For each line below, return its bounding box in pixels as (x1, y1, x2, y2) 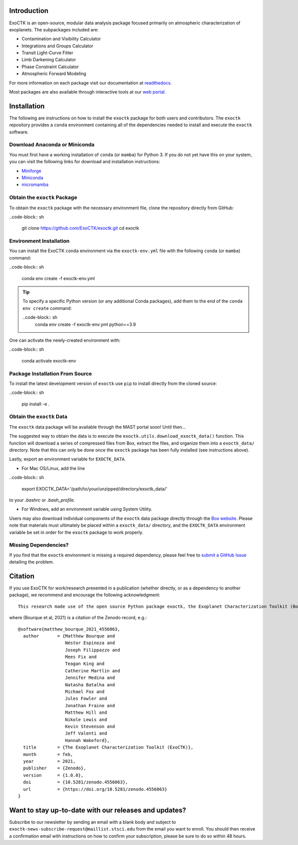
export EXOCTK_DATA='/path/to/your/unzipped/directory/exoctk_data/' (21, 485, 167, 492)
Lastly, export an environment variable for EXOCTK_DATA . (9, 456, 126, 462)
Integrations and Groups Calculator (21, 43, 94, 49)
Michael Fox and (65, 689, 105, 695)
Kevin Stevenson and (65, 724, 115, 729)
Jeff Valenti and (65, 731, 107, 736)
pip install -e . (21, 401, 50, 407)
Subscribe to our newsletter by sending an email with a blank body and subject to (9, 819, 176, 825)
